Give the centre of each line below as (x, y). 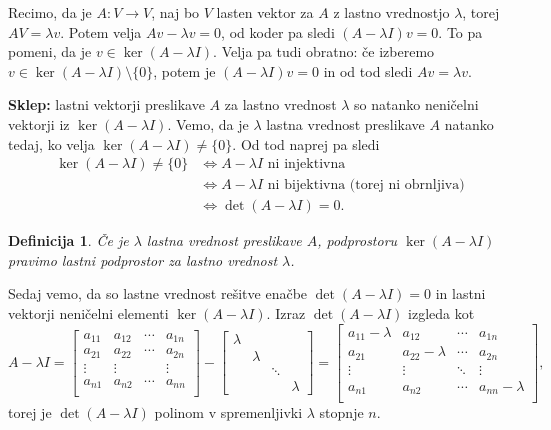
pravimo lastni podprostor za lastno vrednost (143, 259)
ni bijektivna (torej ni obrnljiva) (366, 185)
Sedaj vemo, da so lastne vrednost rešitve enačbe (158, 293)
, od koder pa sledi (278, 31)
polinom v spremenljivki (228, 412)
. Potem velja (101, 31)
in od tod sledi (368, 70)
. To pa (460, 31)
